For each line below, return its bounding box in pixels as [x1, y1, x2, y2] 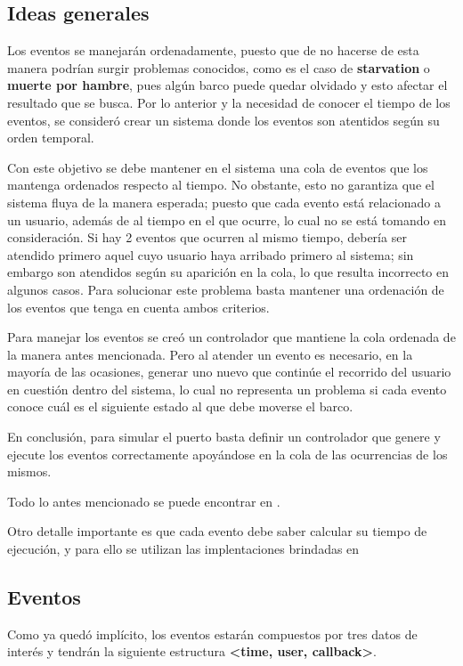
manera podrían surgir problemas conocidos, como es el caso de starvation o [7, 58, 430, 77]
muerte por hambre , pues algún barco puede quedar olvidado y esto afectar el [7, 76, 448, 94]
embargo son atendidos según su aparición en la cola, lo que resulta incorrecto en [7, 263, 450, 281]
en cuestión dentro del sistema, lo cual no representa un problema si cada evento [7, 379, 447, 398]
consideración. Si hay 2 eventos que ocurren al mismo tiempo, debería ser [7, 228, 407, 247]
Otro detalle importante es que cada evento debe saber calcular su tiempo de [7, 522, 427, 540]
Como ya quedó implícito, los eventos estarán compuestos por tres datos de [7, 624, 418, 643]
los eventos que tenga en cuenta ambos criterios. [7, 297, 270, 316]
